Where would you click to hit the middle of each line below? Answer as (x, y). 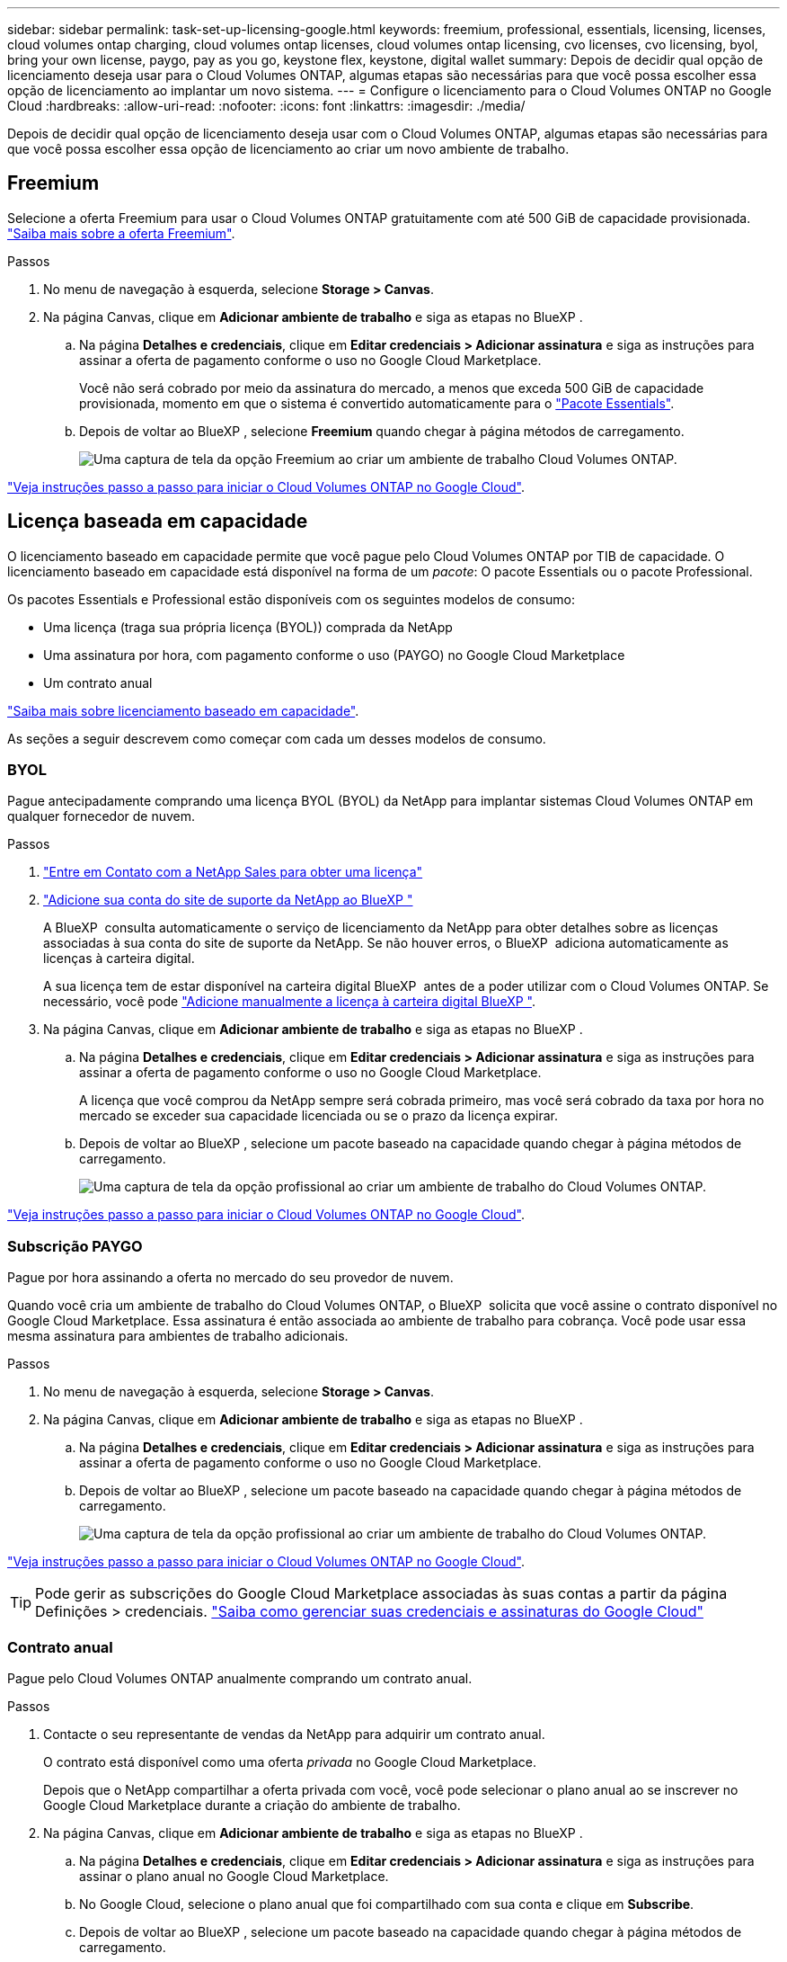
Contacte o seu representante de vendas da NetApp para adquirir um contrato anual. (294, 1734)
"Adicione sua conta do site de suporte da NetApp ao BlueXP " (228, 900)
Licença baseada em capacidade (158, 522)
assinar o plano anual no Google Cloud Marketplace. (234, 1876)
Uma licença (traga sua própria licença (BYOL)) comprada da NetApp (248, 627)
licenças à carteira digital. (119, 959)
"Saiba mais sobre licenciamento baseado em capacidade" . (183, 710)
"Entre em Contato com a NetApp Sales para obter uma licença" (233, 872)
